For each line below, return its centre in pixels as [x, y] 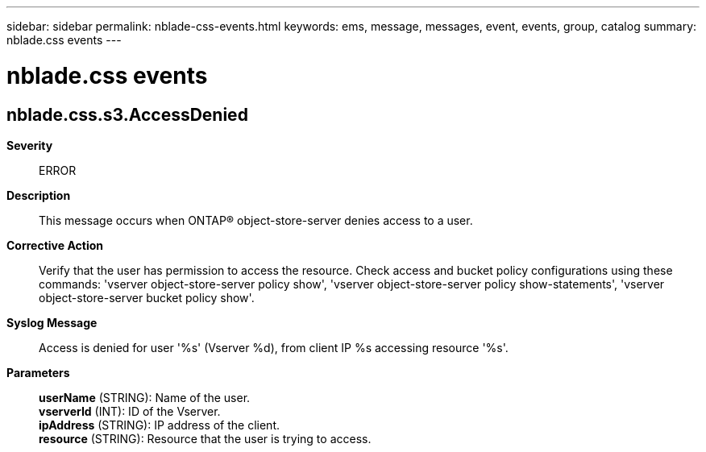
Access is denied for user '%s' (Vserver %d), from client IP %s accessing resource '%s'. [274, 347]
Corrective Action [55, 245]
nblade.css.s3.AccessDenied [127, 114]
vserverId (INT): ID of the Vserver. [130, 411]
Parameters [38, 372]
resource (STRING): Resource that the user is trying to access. [205, 438]
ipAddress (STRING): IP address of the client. [160, 425]
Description [39, 195]
